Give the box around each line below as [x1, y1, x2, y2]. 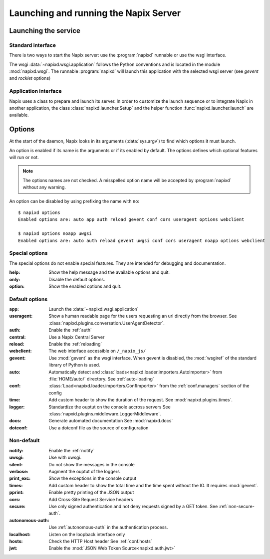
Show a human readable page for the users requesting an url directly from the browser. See [48, 313, 237, 319]
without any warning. [22, 185, 66, 190]
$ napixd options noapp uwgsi [18, 231, 92, 236]
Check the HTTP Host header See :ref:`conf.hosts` [48, 538, 152, 544]
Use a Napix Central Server [48, 334, 105, 340]
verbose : [9, 469, 28, 475]
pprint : [9, 489, 24, 496]
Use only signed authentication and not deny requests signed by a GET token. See [48, 503, 218, 509]
